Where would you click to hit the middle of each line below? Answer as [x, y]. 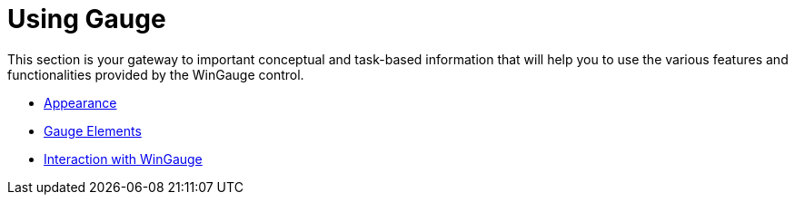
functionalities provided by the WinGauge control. [156, 74]
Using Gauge [87, 19]
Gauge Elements [93, 130]
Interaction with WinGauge [123, 159]
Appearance [80, 102]
